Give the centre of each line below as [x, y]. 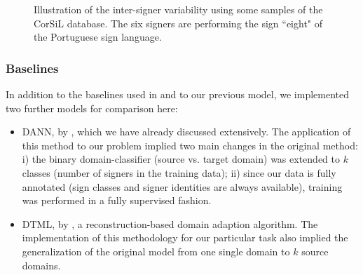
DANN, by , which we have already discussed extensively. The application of [186, 132]
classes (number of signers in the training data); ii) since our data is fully [179, 172]
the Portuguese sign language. [98, 37]
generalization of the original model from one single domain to [156, 251]
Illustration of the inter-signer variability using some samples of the [178, 9]
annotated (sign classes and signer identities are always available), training [182, 186]
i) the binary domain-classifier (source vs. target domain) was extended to [181, 159]
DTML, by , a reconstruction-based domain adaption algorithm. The [170, 223]
